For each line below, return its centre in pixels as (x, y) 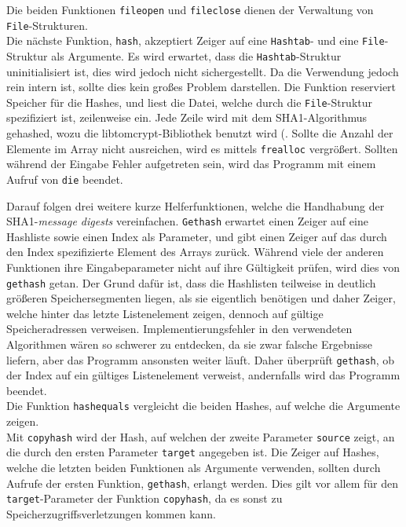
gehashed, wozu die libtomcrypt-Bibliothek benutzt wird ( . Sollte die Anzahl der (200, 133)
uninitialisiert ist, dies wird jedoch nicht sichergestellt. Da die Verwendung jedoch (203, 71)
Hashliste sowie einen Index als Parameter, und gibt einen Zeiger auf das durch (197, 236)
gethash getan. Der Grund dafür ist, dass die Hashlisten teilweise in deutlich (191, 282)
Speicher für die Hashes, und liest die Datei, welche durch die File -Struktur (190, 102)
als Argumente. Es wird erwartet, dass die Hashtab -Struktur (196, 55)
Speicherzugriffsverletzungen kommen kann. (111, 513)
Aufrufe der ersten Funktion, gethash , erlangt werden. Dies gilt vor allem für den (202, 483)
